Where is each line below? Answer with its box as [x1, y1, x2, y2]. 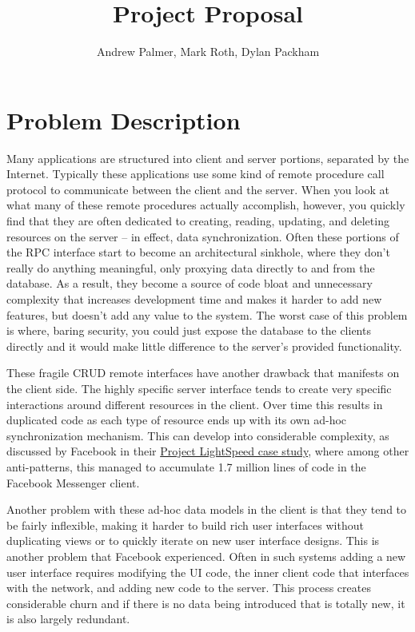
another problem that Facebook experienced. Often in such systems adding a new [6, 547, 406, 564]
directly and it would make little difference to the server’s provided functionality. [6, 337, 402, 354]
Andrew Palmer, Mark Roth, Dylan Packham [96, 43, 320, 60]
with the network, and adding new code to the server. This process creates [6, 579, 371, 596]
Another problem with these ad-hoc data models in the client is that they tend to [6, 501, 407, 518]
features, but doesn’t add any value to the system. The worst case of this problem [6, 306, 408, 323]
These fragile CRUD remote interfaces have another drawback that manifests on [6, 364, 400, 381]
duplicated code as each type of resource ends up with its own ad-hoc [6, 411, 347, 428]
